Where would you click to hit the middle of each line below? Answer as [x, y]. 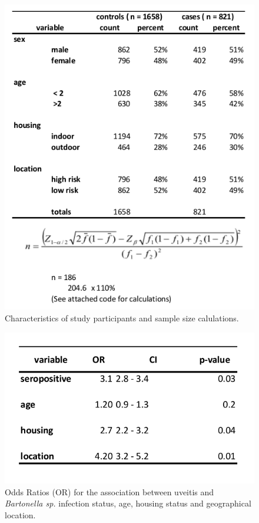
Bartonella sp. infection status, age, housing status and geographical [128, 503]
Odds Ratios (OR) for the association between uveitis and [109, 491]
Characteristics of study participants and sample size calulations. [122, 318]
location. [20, 515]
